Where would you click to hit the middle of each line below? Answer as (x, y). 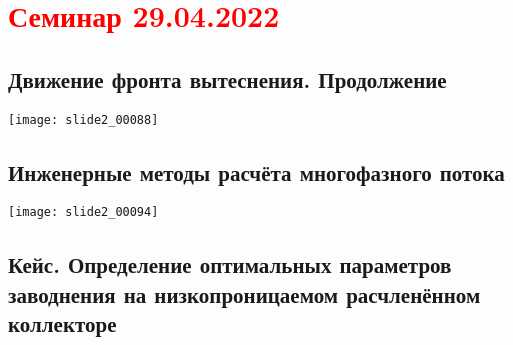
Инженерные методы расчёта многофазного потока (256, 171)
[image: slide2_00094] (83, 212)
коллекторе (62, 323)
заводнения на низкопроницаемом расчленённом (244, 293)
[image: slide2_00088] (83, 119)
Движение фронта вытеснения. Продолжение (227, 78)
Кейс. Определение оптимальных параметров (230, 264)
